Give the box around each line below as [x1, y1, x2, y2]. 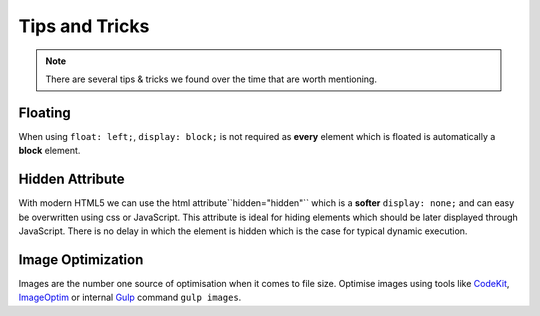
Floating [18, 104, 72, 121]
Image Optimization [18, 251, 144, 268]
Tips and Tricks [18, 15, 150, 37]
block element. [18, 145, 81, 157]
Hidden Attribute [18, 171, 125, 188]
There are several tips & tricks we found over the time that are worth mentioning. [45, 73, 377, 85]
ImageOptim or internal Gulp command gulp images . [18, 291, 242, 304]
